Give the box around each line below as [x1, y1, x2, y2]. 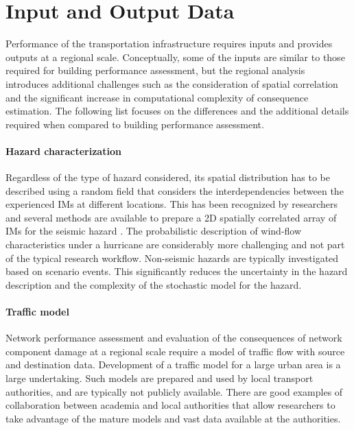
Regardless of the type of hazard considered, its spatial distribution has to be [5, 170, 331, 184]
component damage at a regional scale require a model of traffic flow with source [5, 344, 345, 358]
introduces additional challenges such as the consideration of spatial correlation [5, 76, 338, 91]
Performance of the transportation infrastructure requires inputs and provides [5, 36, 333, 51]
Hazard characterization [5, 143, 121, 158]
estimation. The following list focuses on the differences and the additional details [5, 104, 349, 118]
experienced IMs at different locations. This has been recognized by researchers [5, 197, 338, 211]
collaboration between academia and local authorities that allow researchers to [5, 398, 335, 412]
